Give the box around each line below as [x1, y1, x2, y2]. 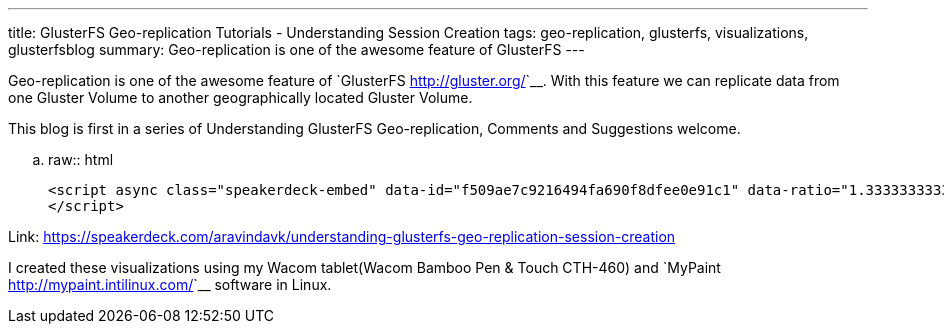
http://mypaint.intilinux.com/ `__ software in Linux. [8, 276, 332, 293]
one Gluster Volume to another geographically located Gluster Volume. [8, 89, 473, 106]
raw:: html [48, 151, 114, 168]
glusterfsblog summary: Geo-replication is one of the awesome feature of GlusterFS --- [8, 41, 585, 58]
